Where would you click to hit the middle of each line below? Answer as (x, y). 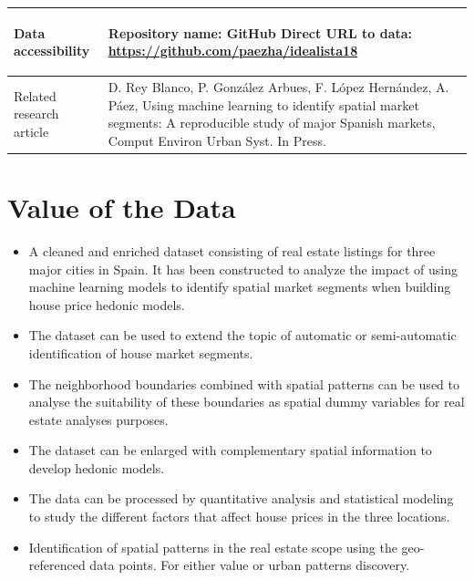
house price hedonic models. (107, 304)
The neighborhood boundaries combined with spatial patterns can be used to (244, 383)
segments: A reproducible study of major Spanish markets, (272, 123)
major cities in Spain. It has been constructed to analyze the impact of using (243, 269)
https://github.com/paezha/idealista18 (233, 51)
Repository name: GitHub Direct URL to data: (260, 32)
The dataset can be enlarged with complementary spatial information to (230, 450)
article (31, 131)
